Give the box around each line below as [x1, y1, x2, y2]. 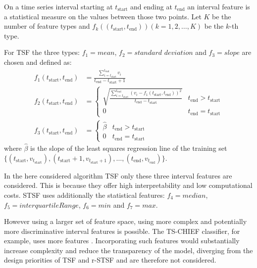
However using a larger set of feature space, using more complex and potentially [4, 216, 247, 226]
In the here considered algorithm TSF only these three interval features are [4, 170, 232, 180]
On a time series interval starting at [4, 1, 113, 11]
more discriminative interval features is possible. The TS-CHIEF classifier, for [4, 225, 240, 236]
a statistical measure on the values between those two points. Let [4, 11, 202, 21]
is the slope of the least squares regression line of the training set [30, 143, 227, 153]
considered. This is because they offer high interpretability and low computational [4, 180, 253, 190]
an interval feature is [187, 1, 250, 11]
